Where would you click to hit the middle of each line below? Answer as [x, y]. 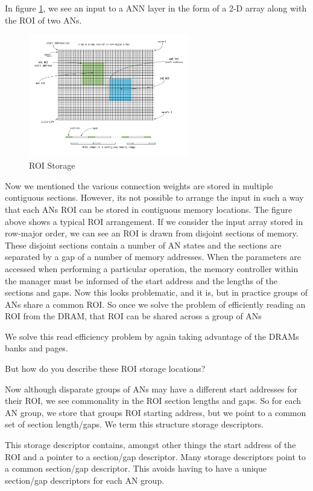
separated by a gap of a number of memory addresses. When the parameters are [153, 257]
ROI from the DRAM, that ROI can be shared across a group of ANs [133, 316]
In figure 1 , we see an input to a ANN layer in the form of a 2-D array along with [156, 8]
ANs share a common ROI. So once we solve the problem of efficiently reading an [155, 304]
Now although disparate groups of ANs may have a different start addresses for [151, 389]
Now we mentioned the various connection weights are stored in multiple [139, 185]
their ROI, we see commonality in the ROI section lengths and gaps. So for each [153, 401]
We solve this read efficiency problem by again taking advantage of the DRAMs [152, 336]
